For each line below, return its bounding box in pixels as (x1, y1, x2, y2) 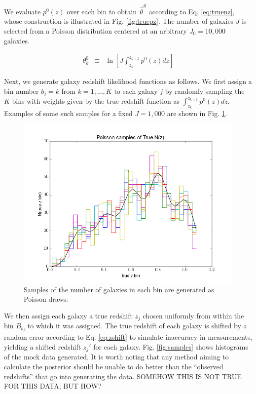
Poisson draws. (24, 294, 68, 304)
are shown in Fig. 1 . (167, 108, 227, 118)
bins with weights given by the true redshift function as (12, 96, 180, 106)
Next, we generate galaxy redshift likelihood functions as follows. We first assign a (4, 76, 252, 86)
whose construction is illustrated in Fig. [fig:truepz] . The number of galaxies (4, 16, 234, 26)
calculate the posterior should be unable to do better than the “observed (4, 361, 223, 371)
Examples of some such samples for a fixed (4, 108, 133, 118)
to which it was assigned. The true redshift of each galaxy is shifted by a (27, 320, 247, 331)
